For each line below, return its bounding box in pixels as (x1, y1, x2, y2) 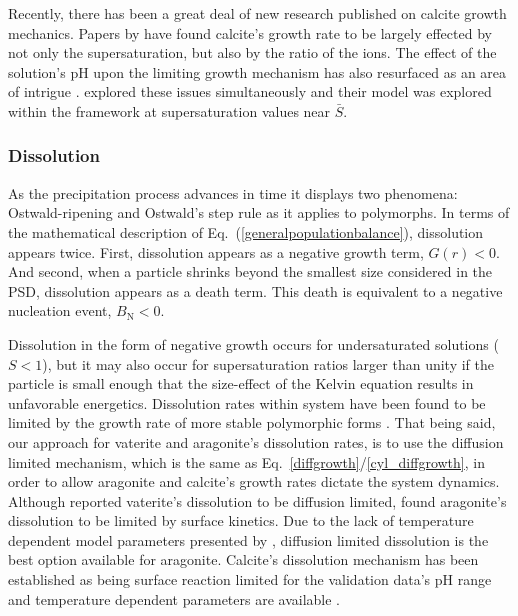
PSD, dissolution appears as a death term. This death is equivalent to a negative (8, 280, 503, 301)
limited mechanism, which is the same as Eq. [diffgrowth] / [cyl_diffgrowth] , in (8, 451, 485, 472)
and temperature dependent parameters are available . (8, 588, 341, 609)
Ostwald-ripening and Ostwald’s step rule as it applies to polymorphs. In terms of (8, 202, 510, 223)
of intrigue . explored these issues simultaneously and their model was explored (8, 81, 492, 102)
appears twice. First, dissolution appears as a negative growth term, (8, 241, 424, 262)
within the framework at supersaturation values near (8, 100, 331, 121)
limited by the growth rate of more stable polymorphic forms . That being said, (8, 412, 496, 433)
